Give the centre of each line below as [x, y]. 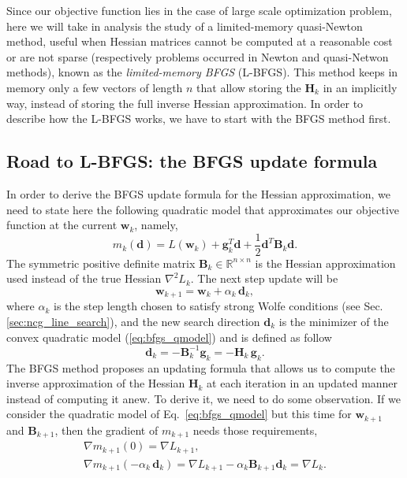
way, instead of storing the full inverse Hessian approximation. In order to [185, 103]
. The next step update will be [264, 278]
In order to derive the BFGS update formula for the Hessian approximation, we [199, 193]
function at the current [62, 225]
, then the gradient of [106, 430]
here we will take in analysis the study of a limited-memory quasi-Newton [185, 26]
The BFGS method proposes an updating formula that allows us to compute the [201, 367]
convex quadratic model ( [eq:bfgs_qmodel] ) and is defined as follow [169, 337]
